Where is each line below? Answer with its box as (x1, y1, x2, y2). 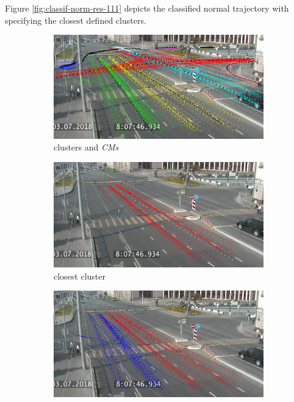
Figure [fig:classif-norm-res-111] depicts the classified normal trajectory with (5, 2, 289, 14)
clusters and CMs (54, 141, 119, 153)
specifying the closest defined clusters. (5, 13, 146, 26)
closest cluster (54, 269, 106, 282)
